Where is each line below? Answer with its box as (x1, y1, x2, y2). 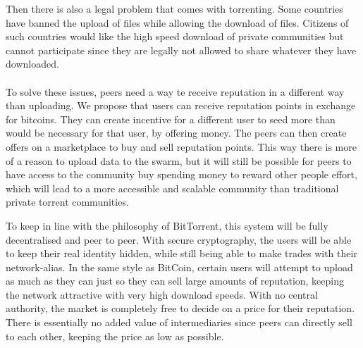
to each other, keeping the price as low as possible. (6, 328, 224, 343)
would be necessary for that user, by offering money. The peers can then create (6, 125, 347, 140)
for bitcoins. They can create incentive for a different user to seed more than (6, 111, 336, 126)
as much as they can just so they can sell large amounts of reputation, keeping (6, 273, 345, 288)
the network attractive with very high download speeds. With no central (6, 287, 318, 302)
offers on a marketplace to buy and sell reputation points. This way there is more (6, 139, 357, 154)
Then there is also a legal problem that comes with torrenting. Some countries (6, 1, 343, 15)
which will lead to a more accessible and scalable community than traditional (6, 180, 339, 195)
